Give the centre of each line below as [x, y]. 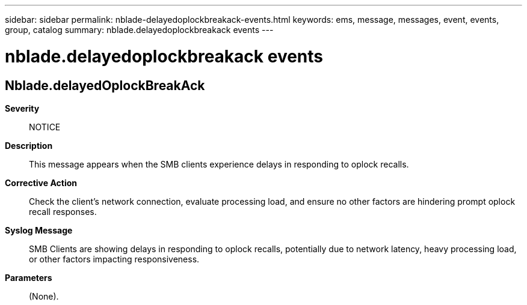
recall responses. [63, 211]
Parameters [29, 277]
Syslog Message [39, 230]
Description [29, 145]
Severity [22, 108]
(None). [44, 296]
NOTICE [45, 127]
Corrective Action [41, 183]
